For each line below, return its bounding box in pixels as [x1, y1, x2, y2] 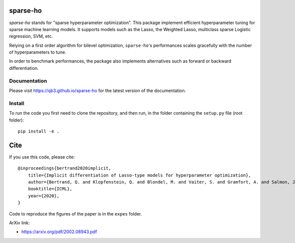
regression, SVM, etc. [9, 33, 53, 39]
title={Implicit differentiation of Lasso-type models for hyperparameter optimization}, [28, 172, 251, 178]
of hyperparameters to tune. [9, 49, 66, 55]
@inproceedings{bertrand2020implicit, [18, 165, 112, 171]
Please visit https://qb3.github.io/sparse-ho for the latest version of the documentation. [9, 88, 186, 93]
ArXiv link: [9, 219, 30, 226]
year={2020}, [28, 193, 59, 199]
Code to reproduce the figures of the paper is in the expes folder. [9, 211, 142, 216]
